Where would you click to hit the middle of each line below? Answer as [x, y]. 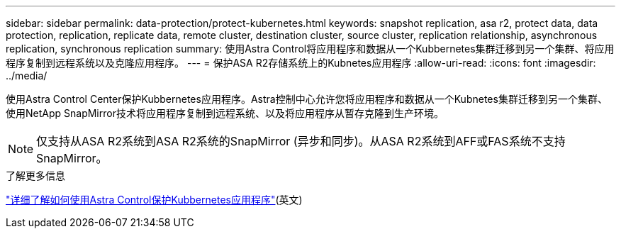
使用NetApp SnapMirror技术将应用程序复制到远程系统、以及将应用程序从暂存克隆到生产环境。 [225, 113]
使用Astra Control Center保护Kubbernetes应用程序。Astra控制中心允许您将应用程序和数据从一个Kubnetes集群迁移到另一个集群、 [307, 99]
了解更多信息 [35, 175]
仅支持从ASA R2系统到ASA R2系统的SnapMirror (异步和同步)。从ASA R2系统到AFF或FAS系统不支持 [301, 141]
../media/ [27, 76]
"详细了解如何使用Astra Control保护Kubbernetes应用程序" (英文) [154, 200]
